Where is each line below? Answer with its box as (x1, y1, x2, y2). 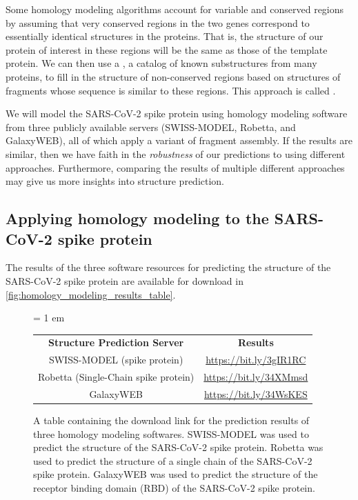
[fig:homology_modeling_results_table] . (6, 287, 176, 301)
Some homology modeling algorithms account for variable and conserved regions (6, 2, 344, 16)
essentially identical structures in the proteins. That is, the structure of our (6, 29, 324, 43)
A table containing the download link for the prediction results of (33, 413, 310, 428)
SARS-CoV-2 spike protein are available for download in (6, 273, 243, 288)
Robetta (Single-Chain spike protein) (38, 370, 195, 384)
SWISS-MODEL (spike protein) (48, 352, 183, 367)
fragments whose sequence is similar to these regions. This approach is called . (6, 83, 336, 97)
